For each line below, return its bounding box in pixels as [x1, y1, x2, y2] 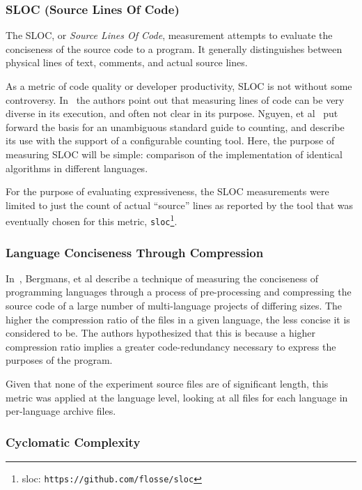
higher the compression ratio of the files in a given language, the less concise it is [6, 312, 350, 326]
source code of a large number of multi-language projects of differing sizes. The [6, 298, 343, 313]
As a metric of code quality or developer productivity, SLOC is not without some [6, 79, 352, 93]
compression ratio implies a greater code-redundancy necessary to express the [6, 339, 336, 353]
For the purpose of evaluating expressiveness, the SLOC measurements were [6, 184, 329, 199]
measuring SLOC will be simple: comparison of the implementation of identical [6, 146, 343, 161]
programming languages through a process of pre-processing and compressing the [6, 284, 352, 299]
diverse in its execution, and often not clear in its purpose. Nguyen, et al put [6, 106, 338, 121]
